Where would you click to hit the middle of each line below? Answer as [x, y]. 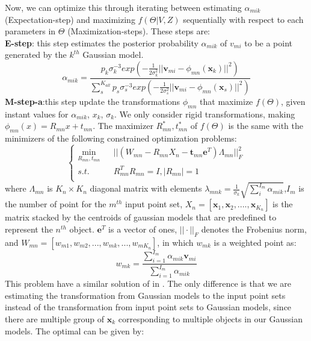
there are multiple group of [55, 319]
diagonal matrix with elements [146, 188]
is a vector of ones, [143, 229]
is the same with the [266, 126]
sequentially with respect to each [243, 19]
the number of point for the [56, 204]
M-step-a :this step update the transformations [93, 101]
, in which [175, 242]
